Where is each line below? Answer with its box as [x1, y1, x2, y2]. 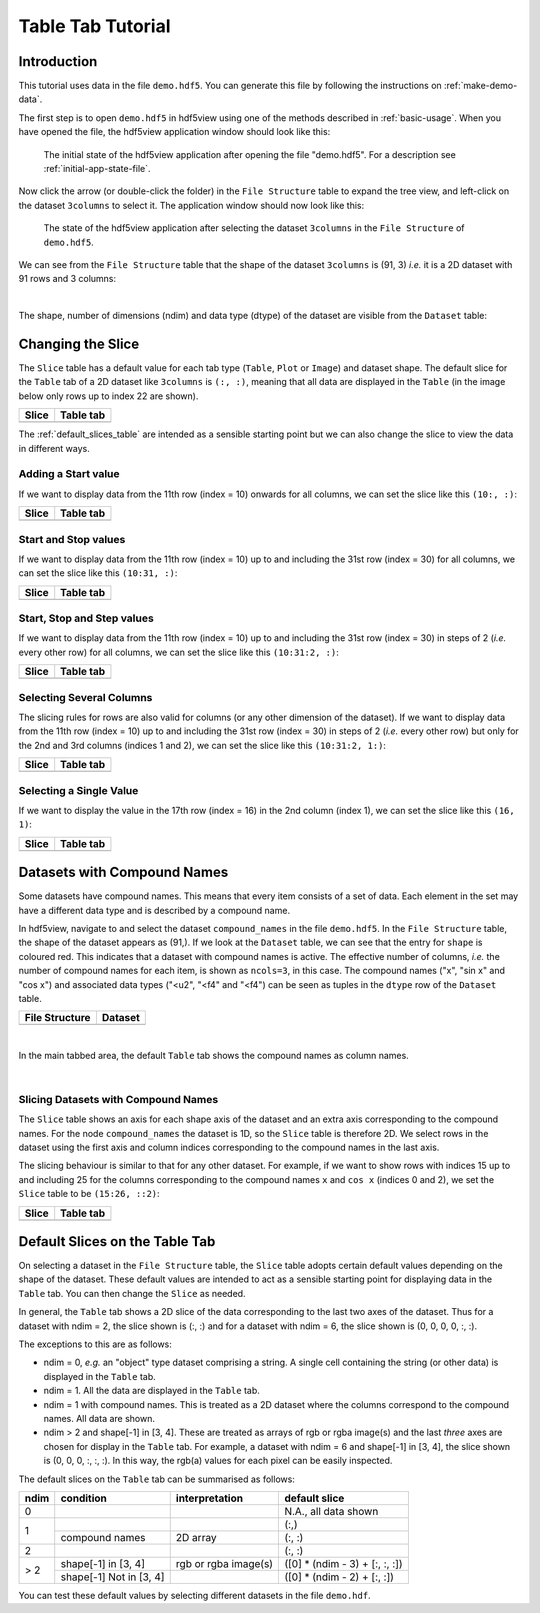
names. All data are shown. [43, 1412, 155, 1424]
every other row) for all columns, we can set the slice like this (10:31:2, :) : [18, 646, 339, 658]
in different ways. [18, 442, 90, 454]
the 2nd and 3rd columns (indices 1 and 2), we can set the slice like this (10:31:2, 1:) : [18, 739, 387, 751]
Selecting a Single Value [18, 783, 139, 797]
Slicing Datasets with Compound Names [18, 1092, 219, 1106]
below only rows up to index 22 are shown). [18, 390, 199, 402]
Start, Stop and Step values [18, 611, 154, 625]
